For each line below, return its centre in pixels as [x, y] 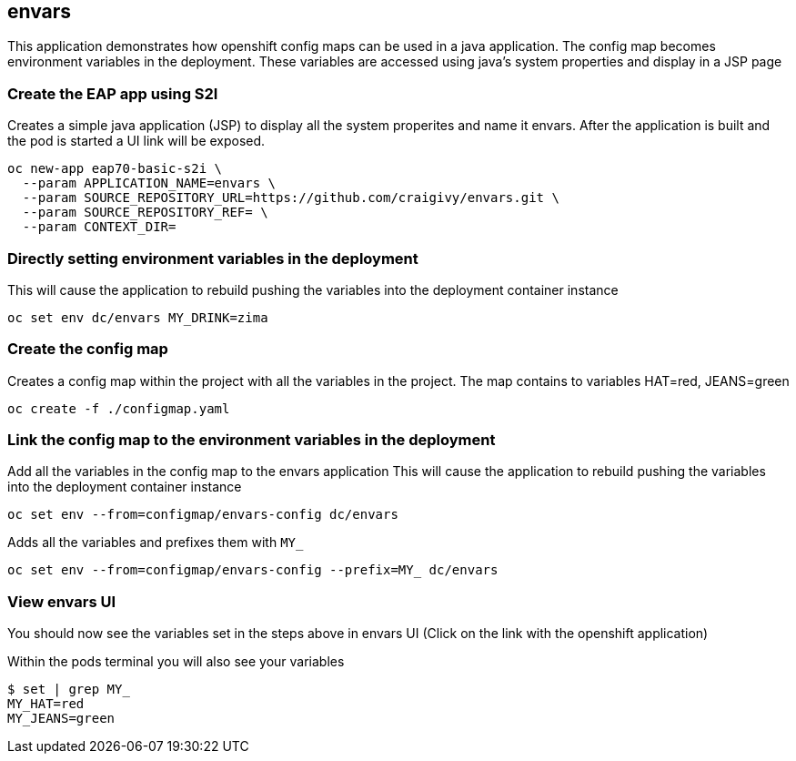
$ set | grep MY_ [69, 690]
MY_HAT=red [46, 704]
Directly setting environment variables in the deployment [213, 258]
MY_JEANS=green [61, 719]
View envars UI [62, 601]
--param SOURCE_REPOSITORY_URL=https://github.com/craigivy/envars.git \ [291, 198]
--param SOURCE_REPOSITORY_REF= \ [145, 213]
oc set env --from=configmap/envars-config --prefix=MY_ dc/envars [253, 570]
